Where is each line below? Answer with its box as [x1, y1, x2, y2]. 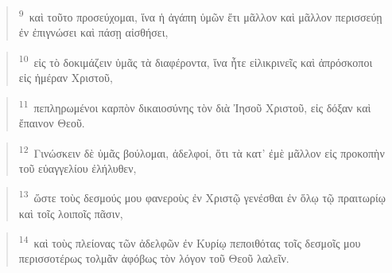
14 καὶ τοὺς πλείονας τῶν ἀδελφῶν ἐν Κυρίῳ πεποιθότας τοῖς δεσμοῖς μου [18, 232, 361, 251]
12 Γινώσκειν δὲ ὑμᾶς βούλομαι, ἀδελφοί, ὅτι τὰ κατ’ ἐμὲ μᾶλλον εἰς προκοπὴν [18, 142, 385, 161]
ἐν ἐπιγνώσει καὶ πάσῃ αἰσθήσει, [18, 24, 169, 41]
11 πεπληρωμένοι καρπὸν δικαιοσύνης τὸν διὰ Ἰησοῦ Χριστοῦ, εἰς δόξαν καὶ [18, 96, 371, 115]
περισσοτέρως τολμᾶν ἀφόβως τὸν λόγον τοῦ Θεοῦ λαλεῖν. [18, 250, 289, 267]
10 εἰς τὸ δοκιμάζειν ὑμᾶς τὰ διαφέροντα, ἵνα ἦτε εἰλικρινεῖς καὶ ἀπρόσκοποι [18, 51, 373, 70]
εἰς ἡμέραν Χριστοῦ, [18, 69, 113, 86]
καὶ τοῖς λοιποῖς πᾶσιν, [18, 205, 123, 221]
